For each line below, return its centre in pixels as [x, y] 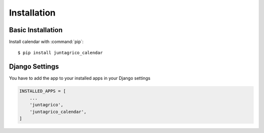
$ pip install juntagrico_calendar [60, 53]
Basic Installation [36, 30]
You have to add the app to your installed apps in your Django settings [80, 78]
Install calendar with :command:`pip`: [46, 42]
